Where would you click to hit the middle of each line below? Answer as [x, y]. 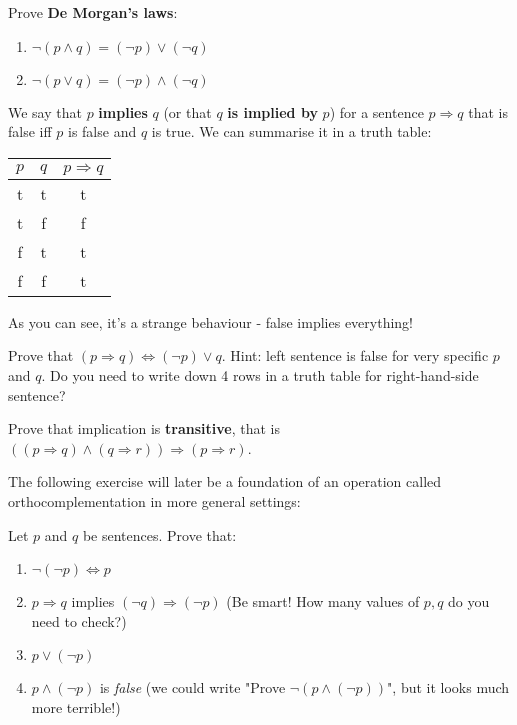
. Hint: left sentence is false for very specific [355, 355]
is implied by [272, 111]
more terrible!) [76, 706]
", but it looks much [448, 687]
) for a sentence [376, 111]
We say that [45, 111]
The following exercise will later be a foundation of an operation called [225, 481]
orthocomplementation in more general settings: [154, 500]
